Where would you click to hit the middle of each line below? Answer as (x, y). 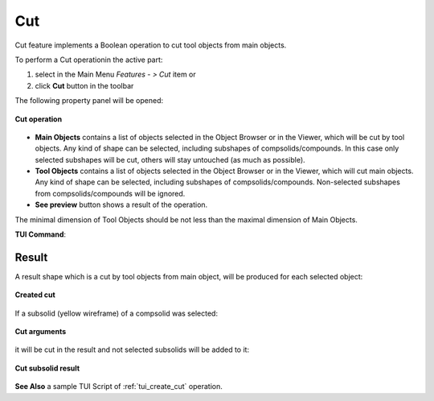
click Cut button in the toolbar (84, 85)
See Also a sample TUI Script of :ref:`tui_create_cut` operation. (119, 387)
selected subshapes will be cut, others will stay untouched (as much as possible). (170, 159)
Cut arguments (41, 332)
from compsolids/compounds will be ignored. (110, 193)
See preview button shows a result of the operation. (121, 205)
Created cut (35, 295)
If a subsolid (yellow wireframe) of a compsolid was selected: (117, 313)
